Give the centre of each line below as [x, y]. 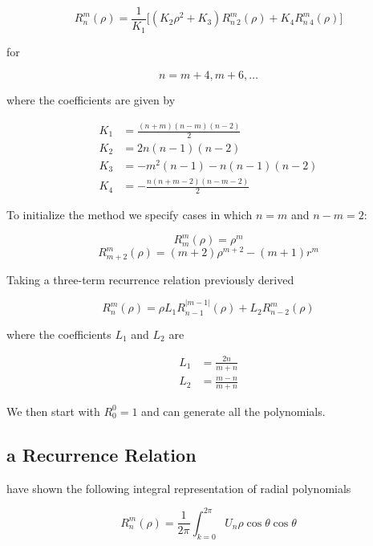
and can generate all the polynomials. [233, 411]
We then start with [53, 411]
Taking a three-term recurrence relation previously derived [150, 279]
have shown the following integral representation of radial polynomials [179, 488]
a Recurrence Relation [101, 454]
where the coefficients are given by [91, 100]
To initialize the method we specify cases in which [130, 215]
